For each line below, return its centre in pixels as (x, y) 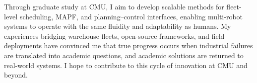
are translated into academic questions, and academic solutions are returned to (124, 55)
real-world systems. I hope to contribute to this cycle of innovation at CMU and (126, 65)
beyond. (16, 75)
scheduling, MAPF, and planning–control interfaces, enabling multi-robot (131, 16)
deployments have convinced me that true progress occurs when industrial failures (128, 45)
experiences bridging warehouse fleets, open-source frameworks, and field (114, 36)
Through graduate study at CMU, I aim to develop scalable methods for (114, 6)
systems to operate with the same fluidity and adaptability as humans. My (118, 26)
